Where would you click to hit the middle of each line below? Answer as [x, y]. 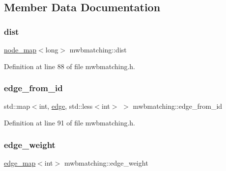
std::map [17, 106]
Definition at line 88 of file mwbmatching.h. [70, 66]
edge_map [20, 162]
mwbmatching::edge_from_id [178, 106]
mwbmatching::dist [98, 49]
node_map [20, 49]
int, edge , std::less [66, 106]
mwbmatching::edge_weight [106, 162]
